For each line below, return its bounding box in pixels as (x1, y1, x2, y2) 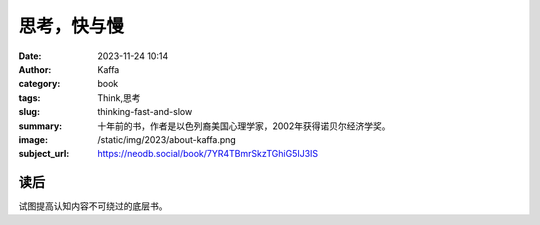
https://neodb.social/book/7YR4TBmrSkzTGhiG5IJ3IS (97, 148, 319, 160)
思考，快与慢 (18, 15, 125, 37)
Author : (18, 63, 52, 75)
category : (18, 78, 61, 90)
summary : (18, 120, 63, 132)
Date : (18, 50, 42, 62)
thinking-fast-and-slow (97, 106, 193, 118)
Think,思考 (97, 91, 141, 104)
